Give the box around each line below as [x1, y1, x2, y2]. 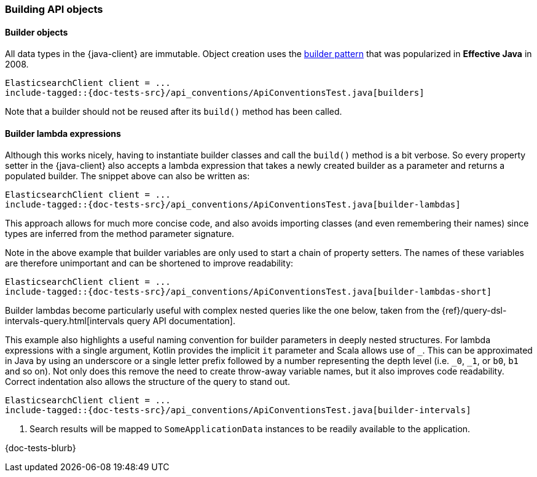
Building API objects [5, 3, 103, 15]
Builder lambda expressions [5, 128, 121, 139]
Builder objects [5, 26, 68, 37]
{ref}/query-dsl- [442, 305, 507, 316]
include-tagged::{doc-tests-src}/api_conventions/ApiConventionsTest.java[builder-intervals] [5, 405, 471, 416]
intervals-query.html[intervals [5, 316, 125, 327]
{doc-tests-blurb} [5, 443, 76, 454]
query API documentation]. [127, 316, 236, 327]
